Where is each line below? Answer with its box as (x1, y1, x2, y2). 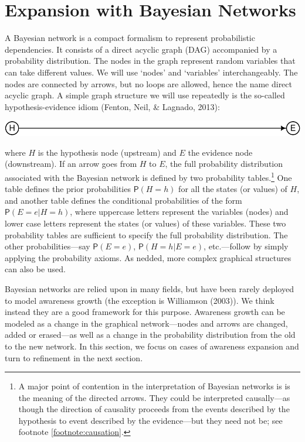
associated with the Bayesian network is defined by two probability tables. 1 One (5, 169, 292, 183)
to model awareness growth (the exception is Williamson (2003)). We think (5, 294, 274, 306)
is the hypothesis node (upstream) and (38, 146, 177, 158)
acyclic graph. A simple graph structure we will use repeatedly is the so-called (5, 89, 285, 101)
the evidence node (188, 146, 253, 158)
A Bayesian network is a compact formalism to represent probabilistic (5, 32, 255, 44)
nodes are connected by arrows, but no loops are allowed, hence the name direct (5, 77, 292, 90)
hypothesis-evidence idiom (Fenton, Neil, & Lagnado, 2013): (5, 100, 220, 112)
